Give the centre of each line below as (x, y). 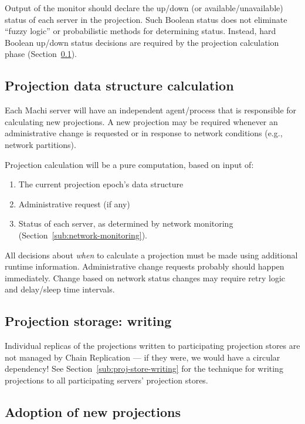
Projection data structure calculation (119, 85)
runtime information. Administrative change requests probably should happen (145, 266)
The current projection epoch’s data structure (101, 184)
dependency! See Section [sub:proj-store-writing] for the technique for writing (144, 369)
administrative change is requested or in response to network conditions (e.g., (144, 133)
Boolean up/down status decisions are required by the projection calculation (142, 42)
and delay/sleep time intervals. (60, 289)
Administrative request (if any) (74, 203)
